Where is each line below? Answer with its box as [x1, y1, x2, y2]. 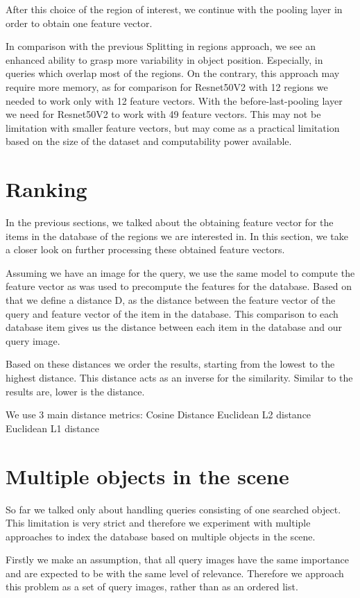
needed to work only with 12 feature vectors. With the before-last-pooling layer [6, 93, 343, 108]
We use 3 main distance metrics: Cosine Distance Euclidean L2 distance [6, 407, 311, 422]
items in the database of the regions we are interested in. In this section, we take [6, 228, 349, 243]
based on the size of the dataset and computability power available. [6, 134, 292, 148]
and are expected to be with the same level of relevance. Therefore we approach [6, 565, 344, 580]
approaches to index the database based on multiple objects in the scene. [6, 529, 316, 543]
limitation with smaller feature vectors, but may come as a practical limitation [6, 120, 340, 135]
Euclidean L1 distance [6, 420, 100, 435]
